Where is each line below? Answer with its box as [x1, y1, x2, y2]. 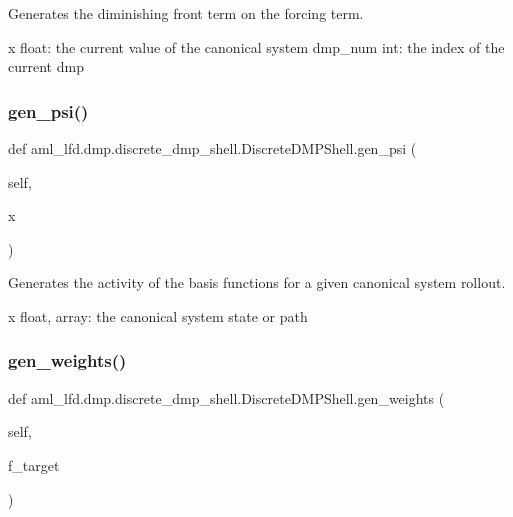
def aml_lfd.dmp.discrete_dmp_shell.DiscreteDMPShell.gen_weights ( [8, 387, 445, 408]
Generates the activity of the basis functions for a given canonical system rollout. [8, 272, 506, 293]
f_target [8, 454, 60, 475]
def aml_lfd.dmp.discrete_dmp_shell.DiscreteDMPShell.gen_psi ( [8, 138, 417, 158]
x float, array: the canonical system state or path [8, 305, 308, 326]
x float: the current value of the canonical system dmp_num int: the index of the [8, 36, 505, 57]
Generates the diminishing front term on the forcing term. [8, 3, 364, 23]
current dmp [8, 56, 84, 77]
